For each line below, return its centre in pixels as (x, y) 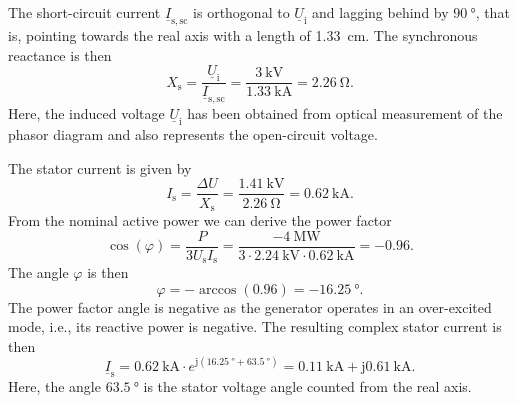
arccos (218, 289)
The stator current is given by (100, 167)
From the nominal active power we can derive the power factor (200, 219)
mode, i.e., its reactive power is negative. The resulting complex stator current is (255, 326)
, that (492, 12)
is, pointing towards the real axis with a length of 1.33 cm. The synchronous (243, 35)
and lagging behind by (380, 12)
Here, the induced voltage (86, 113)
